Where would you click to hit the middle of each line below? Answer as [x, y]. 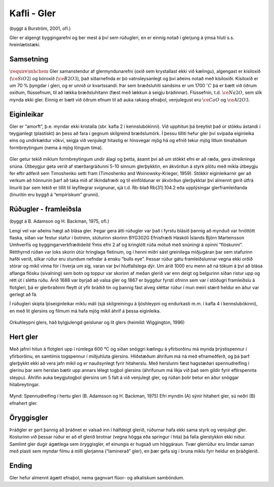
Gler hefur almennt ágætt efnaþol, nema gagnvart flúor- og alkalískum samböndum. [97, 477]
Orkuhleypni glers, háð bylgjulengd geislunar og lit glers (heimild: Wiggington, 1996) [97, 323]
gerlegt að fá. [23, 295]
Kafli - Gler [32, 13]
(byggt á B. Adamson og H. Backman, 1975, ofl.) [59, 221]
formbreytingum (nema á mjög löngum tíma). [56, 148]
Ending [21, 465]
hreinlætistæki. [25, 45]
